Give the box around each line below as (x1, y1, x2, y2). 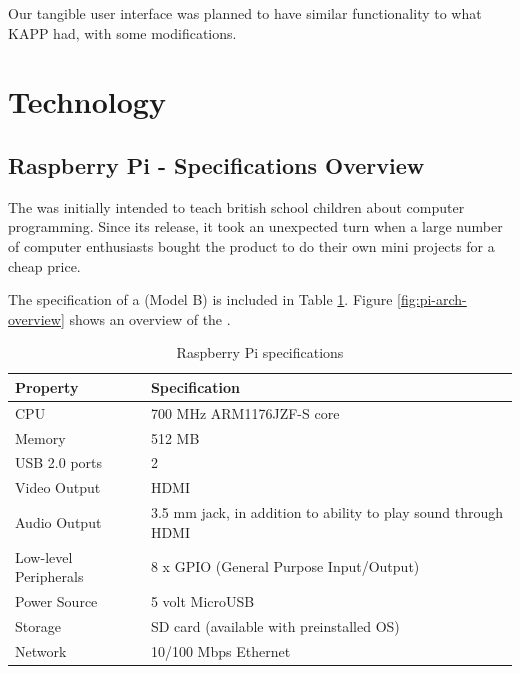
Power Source (15, 591, 98, 612)
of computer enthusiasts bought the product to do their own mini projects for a (8, 235, 495, 256)
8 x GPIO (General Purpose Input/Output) (150, 556, 420, 577)
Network (15, 640, 67, 661)
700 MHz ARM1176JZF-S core (150, 402, 340, 423)
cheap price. (8, 255, 81, 276)
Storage (15, 615, 61, 636)
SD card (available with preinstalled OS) (150, 615, 400, 636)
